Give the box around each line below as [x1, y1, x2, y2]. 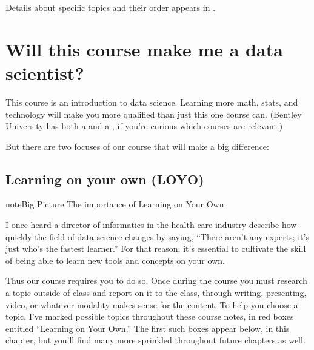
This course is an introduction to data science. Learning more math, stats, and [5, 95, 298, 108]
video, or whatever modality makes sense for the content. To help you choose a [5, 298, 298, 311]
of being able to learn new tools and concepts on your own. [5, 254, 225, 266]
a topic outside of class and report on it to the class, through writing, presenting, [5, 286, 307, 299]
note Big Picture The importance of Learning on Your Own [5, 198, 224, 210]
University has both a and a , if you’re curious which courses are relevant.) [5, 119, 283, 132]
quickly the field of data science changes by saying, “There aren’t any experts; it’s [5, 230, 309, 243]
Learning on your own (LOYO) [5, 169, 204, 188]
